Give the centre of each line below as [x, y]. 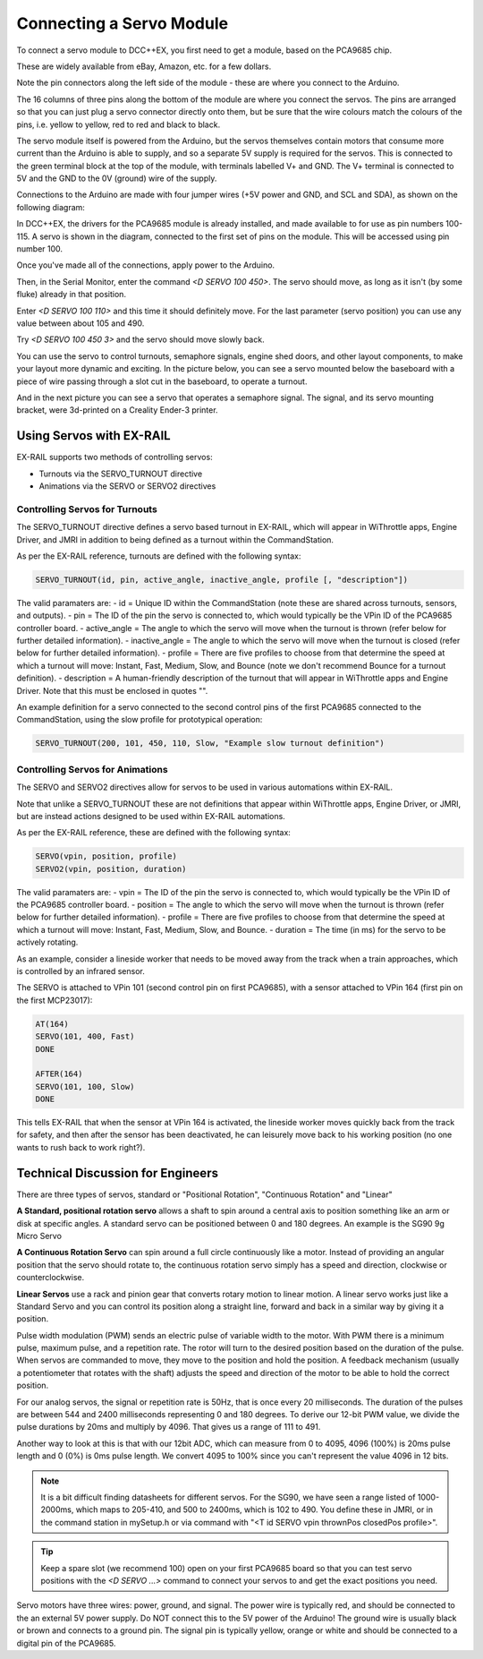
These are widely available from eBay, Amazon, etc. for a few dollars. [144, 66]
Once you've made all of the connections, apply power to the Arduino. [146, 265]
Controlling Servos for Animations [93, 769]
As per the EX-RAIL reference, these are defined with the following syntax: [153, 833]
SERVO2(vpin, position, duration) [111, 869]
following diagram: [51, 207]
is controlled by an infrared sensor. [80, 971]
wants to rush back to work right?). [81, 1147]
